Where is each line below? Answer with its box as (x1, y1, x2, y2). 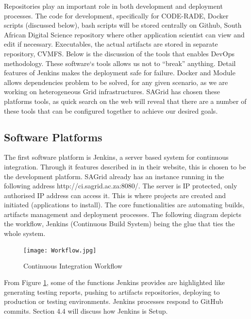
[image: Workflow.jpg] (23, 247, 97, 254)
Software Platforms (4, 129, 102, 144)
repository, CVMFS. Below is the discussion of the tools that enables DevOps (4, 48, 234, 58)
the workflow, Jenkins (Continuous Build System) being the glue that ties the (4, 218, 235, 229)
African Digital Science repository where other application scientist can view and (4, 29, 245, 39)
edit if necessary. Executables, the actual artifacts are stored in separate (4, 39, 218, 49)
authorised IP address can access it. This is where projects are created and (4, 190, 226, 200)
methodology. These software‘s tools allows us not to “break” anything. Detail (4, 58, 236, 68)
